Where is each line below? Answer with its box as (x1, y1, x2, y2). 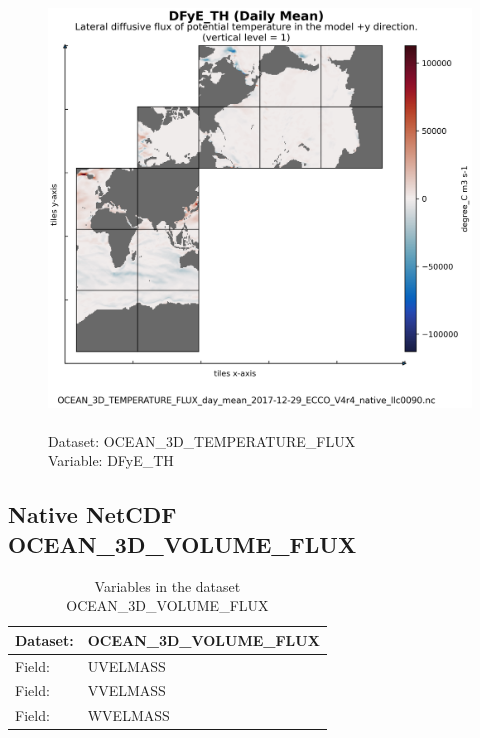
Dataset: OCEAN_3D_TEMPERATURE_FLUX (48, 430, 356, 451)
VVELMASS (87, 680, 166, 701)
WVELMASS (87, 705, 170, 726)
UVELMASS (87, 655, 166, 676)
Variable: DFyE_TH (48, 450, 174, 471)
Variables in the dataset (94, 575, 241, 596)
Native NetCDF (8, 499, 177, 530)
